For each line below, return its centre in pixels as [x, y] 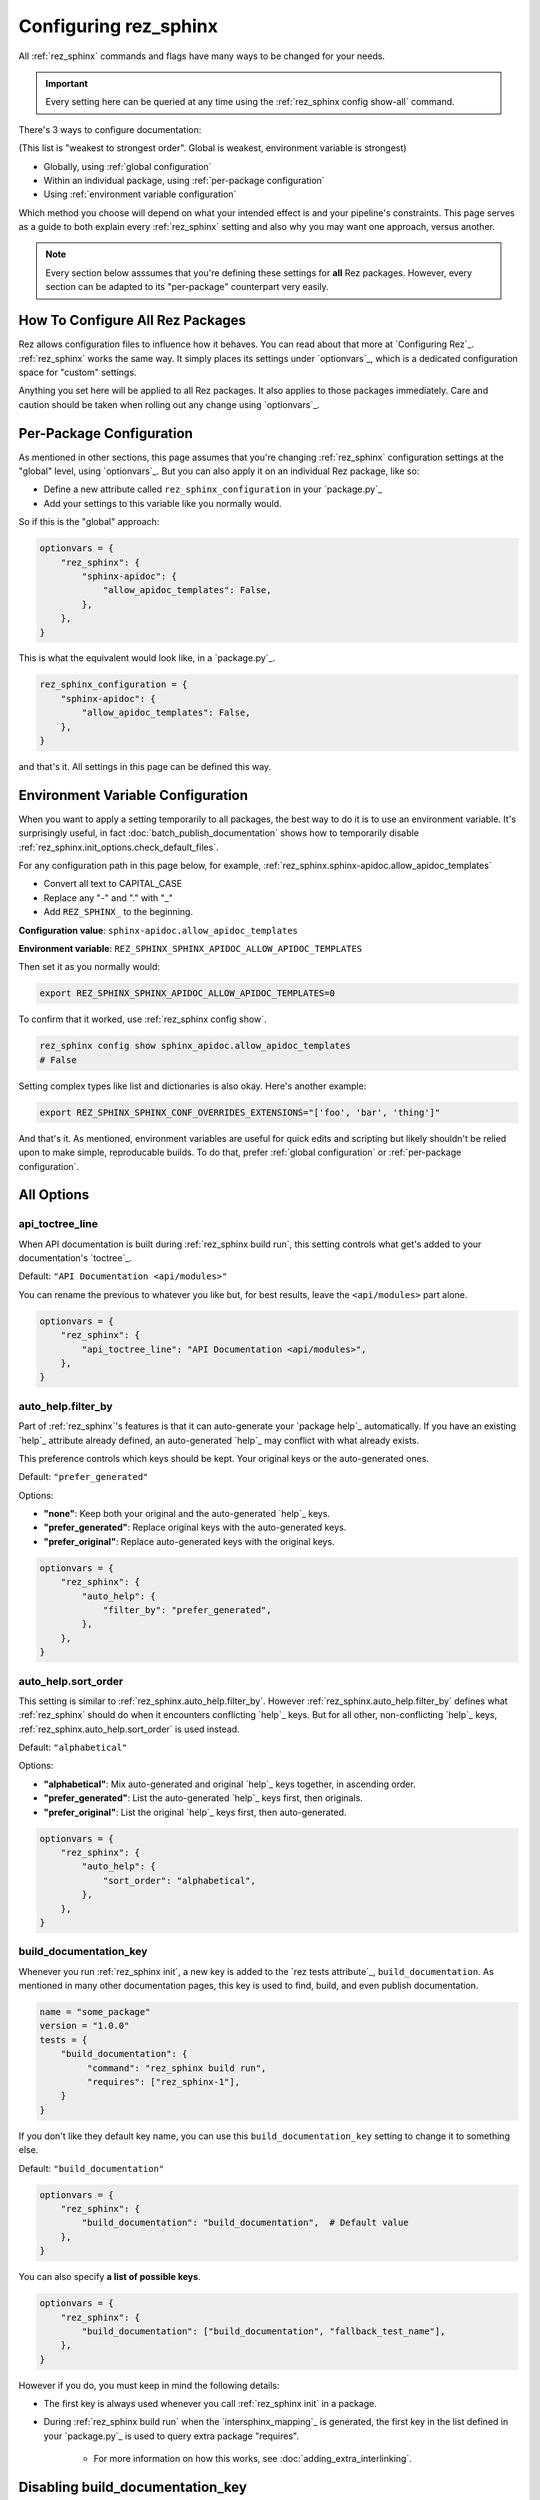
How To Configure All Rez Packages [132, 320]
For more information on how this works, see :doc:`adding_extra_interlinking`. [252, 2459]
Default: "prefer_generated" [83, 1477]
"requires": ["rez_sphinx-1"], [163, 2082]
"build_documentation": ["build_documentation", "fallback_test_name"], [263, 2331]
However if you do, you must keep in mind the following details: [149, 2385]
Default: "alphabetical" [73, 1747]
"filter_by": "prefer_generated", [187, 1610]
